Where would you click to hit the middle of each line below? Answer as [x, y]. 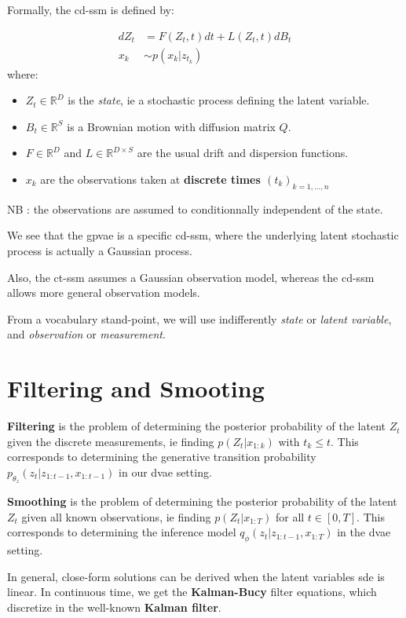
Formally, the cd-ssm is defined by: [91, 9]
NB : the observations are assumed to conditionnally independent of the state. [195, 208]
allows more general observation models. [104, 293]
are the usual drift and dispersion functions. [243, 153]
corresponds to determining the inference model [122, 532]
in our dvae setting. [165, 472]
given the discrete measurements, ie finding [111, 441]
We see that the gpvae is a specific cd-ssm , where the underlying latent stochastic [203, 235]
